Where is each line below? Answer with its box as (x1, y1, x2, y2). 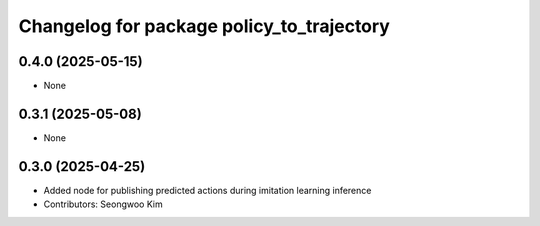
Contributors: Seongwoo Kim (43, 198, 164, 210)
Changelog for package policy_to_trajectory (18, 15, 390, 37)
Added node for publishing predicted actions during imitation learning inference (43, 184, 372, 196)
